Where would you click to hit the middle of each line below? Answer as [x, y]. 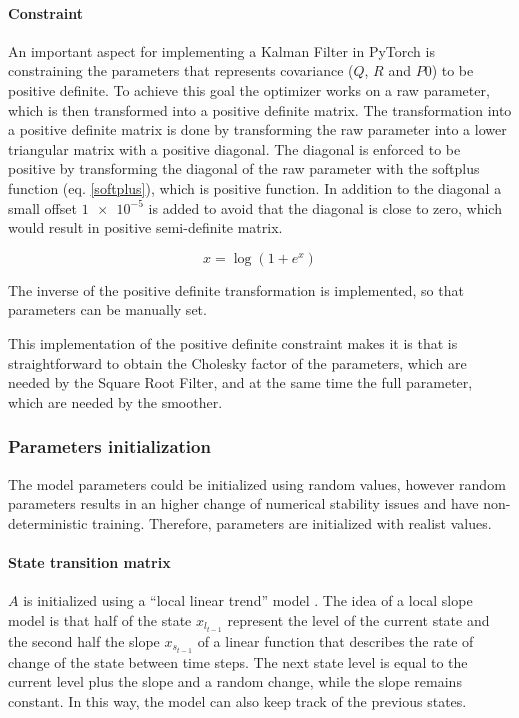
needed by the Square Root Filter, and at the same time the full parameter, [240, 382]
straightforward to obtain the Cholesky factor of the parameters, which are [237, 362]
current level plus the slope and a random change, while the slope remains [235, 681]
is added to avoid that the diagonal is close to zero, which [325, 207]
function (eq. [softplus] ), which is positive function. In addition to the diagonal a [255, 187]
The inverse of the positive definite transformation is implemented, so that [236, 289]
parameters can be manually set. [107, 309]
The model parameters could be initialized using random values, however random [257, 483]
